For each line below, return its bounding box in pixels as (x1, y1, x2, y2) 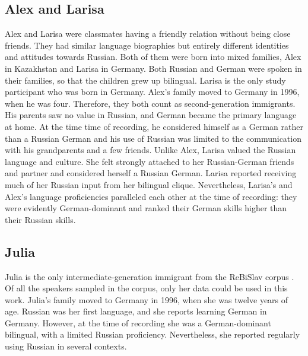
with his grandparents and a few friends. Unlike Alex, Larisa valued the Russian (5, 144, 296, 156)
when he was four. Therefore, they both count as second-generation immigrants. (5, 97, 296, 109)
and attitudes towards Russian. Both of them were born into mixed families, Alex (5, 50, 301, 63)
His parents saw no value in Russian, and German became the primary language (5, 109, 297, 121)
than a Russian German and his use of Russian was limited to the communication (5, 132, 301, 144)
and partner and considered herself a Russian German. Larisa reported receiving (5, 167, 297, 179)
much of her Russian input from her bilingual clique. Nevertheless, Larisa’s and (5, 178, 293, 190)
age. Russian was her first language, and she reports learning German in (5, 305, 267, 317)
